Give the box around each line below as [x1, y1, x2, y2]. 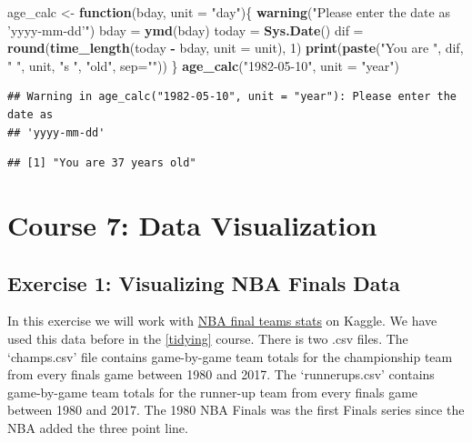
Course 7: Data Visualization [7, 206, 377, 243]
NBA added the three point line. [7, 418, 188, 437]
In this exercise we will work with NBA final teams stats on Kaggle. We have [7, 311, 437, 330]
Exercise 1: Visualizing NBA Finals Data [7, 268, 400, 297]
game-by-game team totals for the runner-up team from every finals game [7, 382, 418, 401]
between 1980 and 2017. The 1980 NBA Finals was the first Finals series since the [7, 400, 465, 419]
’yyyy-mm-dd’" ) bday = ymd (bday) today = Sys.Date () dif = [7, 20, 364, 39]
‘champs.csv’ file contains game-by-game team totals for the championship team [7, 347, 453, 366]
